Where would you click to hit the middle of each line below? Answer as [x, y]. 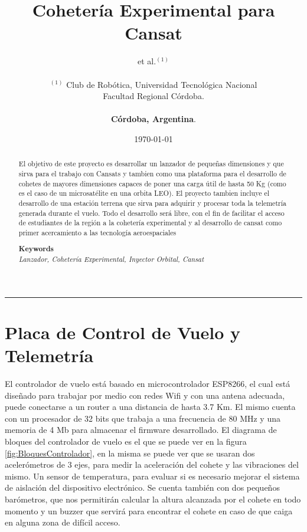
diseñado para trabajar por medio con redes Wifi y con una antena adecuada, [145, 395]
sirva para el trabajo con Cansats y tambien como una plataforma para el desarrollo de [152, 173]
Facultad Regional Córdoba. [153, 96]
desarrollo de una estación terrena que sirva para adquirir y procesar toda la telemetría [152, 203]
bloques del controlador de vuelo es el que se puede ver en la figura [126, 441]
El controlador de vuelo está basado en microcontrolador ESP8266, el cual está [148, 384]
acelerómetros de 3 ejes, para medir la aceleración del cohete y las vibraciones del [152, 464]
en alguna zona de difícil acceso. [63, 522]
